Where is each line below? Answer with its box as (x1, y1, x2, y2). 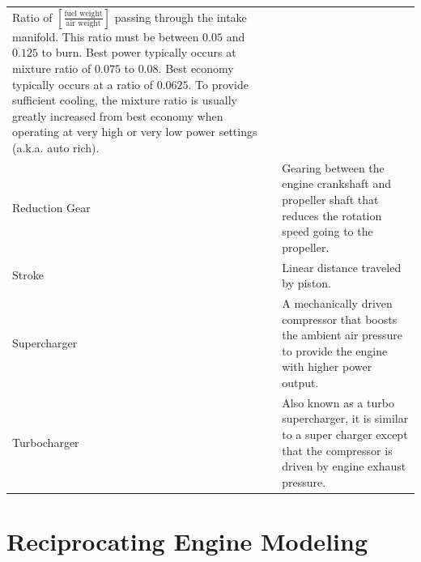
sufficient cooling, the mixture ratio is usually (12, 92, 237, 109)
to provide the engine (282, 342, 388, 359)
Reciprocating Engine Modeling (6, 525, 368, 558)
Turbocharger (12, 433, 79, 450)
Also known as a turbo (282, 394, 394, 411)
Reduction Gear (12, 198, 91, 215)
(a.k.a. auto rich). (12, 138, 100, 155)
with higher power (282, 358, 372, 375)
